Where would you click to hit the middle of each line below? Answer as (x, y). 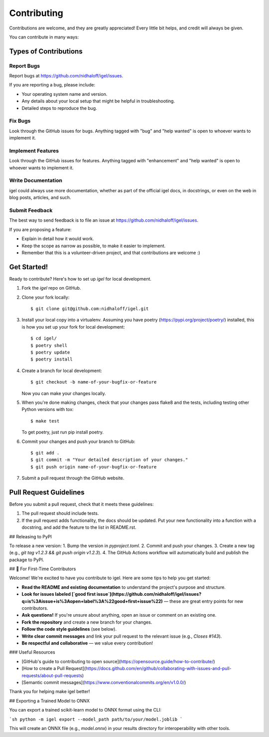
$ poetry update (50, 352)
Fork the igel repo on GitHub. (51, 288)
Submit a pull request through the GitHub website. (73, 478)
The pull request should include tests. (60, 513)
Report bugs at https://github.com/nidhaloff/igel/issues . (66, 76)
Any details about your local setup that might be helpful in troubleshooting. (98, 101)
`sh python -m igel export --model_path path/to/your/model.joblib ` (96, 719)
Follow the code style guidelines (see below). (69, 629)
